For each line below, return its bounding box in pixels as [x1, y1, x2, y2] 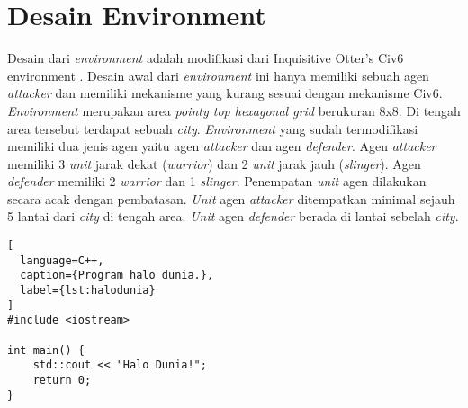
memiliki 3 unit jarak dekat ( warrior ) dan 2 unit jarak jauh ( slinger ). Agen [7, 154, 421, 173]
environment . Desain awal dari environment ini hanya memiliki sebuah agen [7, 66, 429, 84]
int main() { [7, 343, 85, 357]
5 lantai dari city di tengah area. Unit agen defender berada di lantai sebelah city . [7, 207, 459, 226]
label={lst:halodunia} [20, 284, 156, 297]
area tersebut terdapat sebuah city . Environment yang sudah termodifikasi [7, 119, 418, 137]
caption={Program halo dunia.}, [20, 269, 214, 282]
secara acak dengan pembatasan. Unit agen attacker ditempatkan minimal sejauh [7, 189, 455, 208]
